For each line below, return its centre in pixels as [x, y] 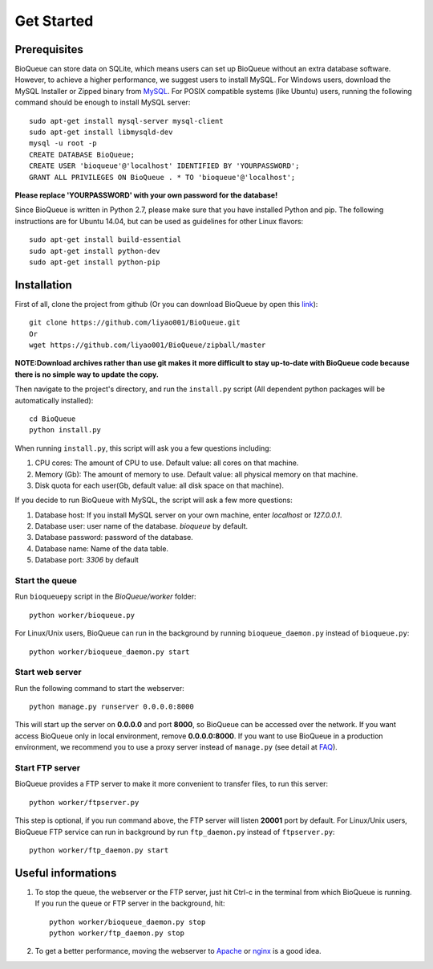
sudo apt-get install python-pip [95, 262]
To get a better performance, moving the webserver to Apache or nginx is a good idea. [178, 951]
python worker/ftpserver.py [84, 802]
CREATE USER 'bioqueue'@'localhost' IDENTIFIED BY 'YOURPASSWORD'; [164, 166]
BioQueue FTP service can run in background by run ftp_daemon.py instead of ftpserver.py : [175, 832]
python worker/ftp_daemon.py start [99, 850]
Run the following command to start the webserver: [99, 688]
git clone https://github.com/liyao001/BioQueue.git [135, 323]
